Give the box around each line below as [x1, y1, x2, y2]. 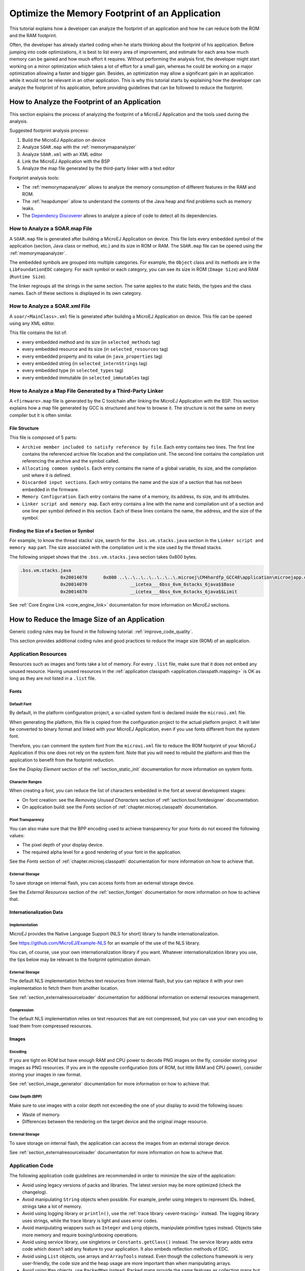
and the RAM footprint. [9, 32, 57, 38]
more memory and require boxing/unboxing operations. [22, 1232, 138, 1238]
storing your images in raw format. [9, 1071, 82, 1077]
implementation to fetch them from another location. [9, 985, 119, 991]
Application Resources [9, 650, 67, 657]
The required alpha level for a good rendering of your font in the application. [22, 849, 181, 855]
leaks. [22, 205, 35, 211]
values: [9, 832, 25, 838]
